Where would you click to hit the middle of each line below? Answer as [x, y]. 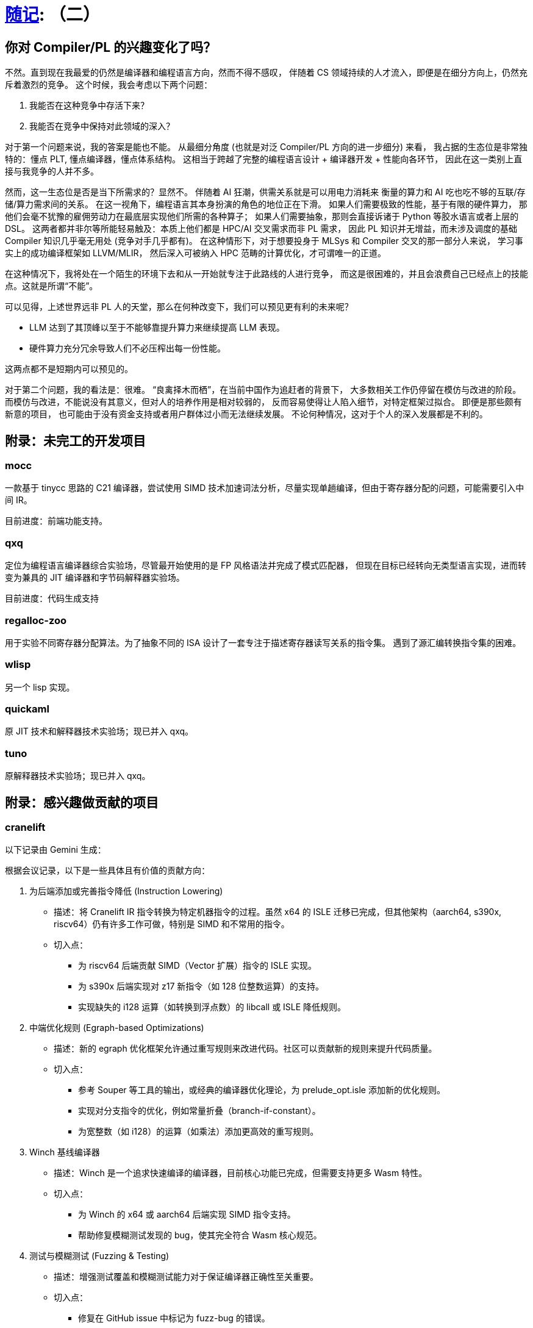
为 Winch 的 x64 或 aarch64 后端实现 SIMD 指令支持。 [187, 1215]
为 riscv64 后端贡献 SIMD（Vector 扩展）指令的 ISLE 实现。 [197, 966]
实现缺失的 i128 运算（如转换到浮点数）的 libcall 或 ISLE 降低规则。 [212, 1007]
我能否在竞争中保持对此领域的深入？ [102, 126]
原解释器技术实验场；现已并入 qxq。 [78, 776]
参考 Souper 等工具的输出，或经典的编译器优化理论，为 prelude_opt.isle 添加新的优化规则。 [262, 1090]
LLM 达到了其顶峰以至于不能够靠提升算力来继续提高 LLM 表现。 [157, 328]
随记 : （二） [52, 15]
